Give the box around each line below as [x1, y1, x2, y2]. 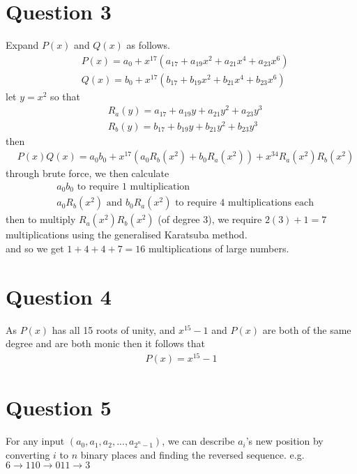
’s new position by [245, 434, 324, 448]
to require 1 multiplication [77, 181, 190, 192]
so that [50, 89, 80, 103]
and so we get [6, 240, 64, 255]
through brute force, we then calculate [6, 166, 169, 181]
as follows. [126, 38, 170, 52]
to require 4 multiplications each [175, 198, 314, 208]
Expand [6, 38, 39, 52]
